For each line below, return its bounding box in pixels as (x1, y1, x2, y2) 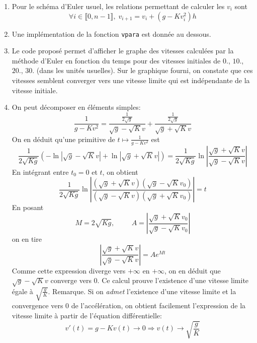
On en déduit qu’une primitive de (12, 133, 115, 144)
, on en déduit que (164, 265, 221, 276)
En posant (12, 202, 44, 213)
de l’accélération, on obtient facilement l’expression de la (71, 300, 246, 311)
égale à (12, 286, 33, 296)
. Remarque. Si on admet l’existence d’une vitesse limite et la (48, 286, 236, 296)
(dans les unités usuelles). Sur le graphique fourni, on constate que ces (36, 65, 253, 76)
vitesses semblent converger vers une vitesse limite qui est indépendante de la (12, 75, 250, 86)
